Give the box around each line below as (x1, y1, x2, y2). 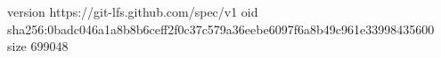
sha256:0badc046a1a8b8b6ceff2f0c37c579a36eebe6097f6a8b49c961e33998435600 (7, 19, 435, 38)
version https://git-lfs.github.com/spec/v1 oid (7, 3, 258, 20)
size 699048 (7, 37, 69, 55)
